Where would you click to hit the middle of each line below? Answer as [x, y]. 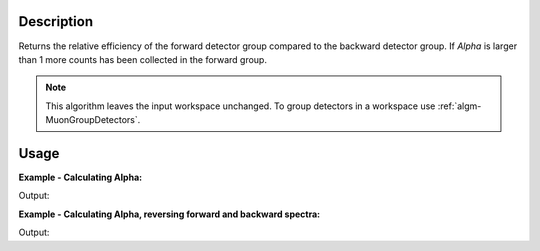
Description [56, 21]
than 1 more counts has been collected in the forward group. [142, 59]
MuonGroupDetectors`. [93, 120]
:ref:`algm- [459, 106]
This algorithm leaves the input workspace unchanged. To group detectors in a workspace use [240, 106]
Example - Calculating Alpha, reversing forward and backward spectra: [169, 214]
